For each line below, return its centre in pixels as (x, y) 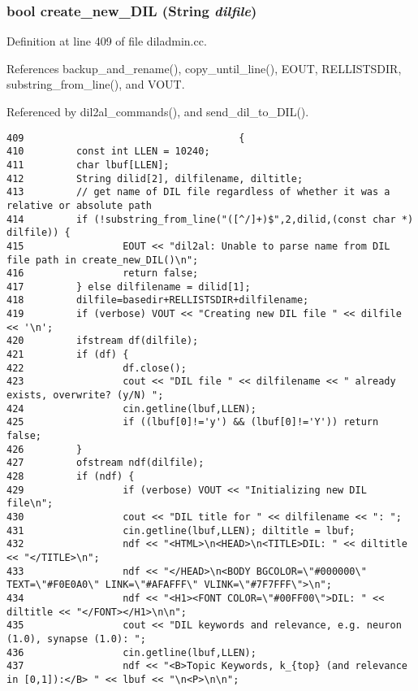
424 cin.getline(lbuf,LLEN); (131, 409)
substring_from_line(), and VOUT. (96, 84)
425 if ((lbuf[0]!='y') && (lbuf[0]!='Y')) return (193, 422)
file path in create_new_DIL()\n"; (103, 260)
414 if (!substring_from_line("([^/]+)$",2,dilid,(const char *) (210, 219)
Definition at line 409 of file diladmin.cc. (107, 41)
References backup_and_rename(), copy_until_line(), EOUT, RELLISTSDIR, (204, 68)
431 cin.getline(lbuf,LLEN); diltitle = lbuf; (181, 530)
